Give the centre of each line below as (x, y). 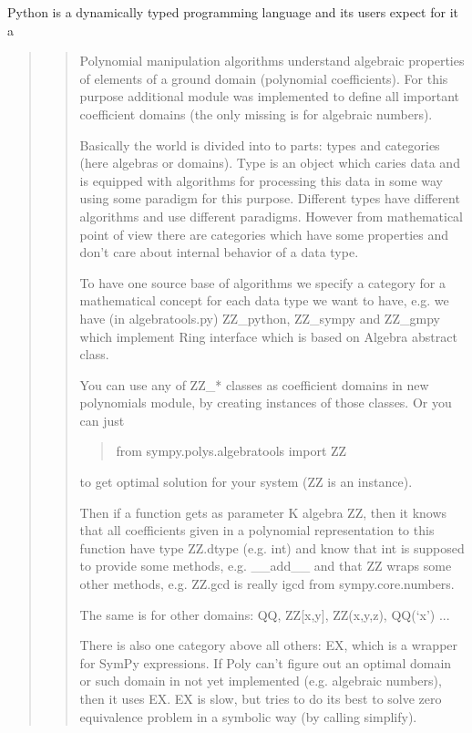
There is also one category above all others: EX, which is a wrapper (269, 645)
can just (102, 420)
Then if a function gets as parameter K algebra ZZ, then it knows (263, 512)
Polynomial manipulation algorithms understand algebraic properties (272, 61)
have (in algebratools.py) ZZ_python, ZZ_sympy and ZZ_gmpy (260, 318)
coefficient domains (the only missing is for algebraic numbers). (256, 114)
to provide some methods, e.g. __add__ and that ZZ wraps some (266, 566)
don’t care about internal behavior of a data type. (219, 252)
